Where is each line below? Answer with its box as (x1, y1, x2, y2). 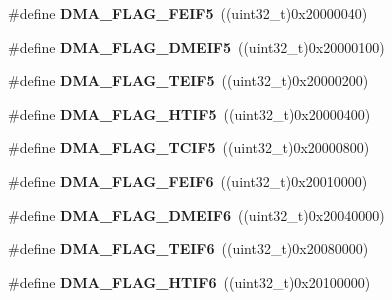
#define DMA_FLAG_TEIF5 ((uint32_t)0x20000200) (8, 70, 369, 91)
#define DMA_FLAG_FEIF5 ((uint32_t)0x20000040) (8, 3, 368, 23)
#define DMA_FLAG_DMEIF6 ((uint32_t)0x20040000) (8, 204, 385, 225)
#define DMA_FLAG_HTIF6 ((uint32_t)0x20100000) (8, 271, 371, 292)
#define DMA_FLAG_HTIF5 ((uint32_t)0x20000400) (8, 103, 371, 124)
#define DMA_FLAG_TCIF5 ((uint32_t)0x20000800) (8, 137, 370, 158)
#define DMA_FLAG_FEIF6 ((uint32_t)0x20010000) (8, 170, 368, 191)
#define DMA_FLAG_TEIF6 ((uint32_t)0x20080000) (8, 238, 369, 259)
